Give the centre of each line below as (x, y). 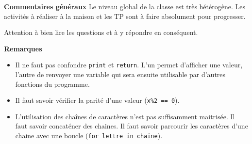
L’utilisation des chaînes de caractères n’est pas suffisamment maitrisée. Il (125, 116)
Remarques (23, 48)
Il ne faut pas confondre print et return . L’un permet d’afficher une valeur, (129, 65)
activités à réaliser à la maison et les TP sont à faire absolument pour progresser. (125, 16)
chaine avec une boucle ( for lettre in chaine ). (89, 136)
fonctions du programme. (52, 84)
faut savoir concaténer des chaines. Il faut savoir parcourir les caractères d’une (132, 126)
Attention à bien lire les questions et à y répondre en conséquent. (101, 32)
